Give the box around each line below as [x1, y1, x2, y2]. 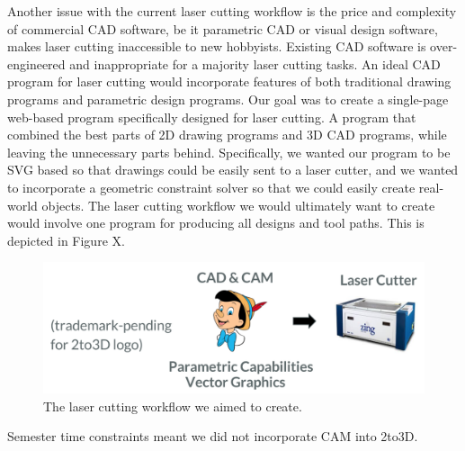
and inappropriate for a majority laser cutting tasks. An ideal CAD [69, 54, 441, 73]
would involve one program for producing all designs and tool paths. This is [7, 213, 425, 232]
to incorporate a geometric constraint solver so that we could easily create [7, 177, 416, 196]
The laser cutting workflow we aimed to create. [43, 396, 302, 415]
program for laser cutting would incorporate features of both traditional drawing [7, 72, 452, 91]
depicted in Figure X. [7, 230, 125, 249]
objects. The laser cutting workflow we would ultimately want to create [41, 195, 435, 214]
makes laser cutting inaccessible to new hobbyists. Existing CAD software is [7, 37, 426, 56]
